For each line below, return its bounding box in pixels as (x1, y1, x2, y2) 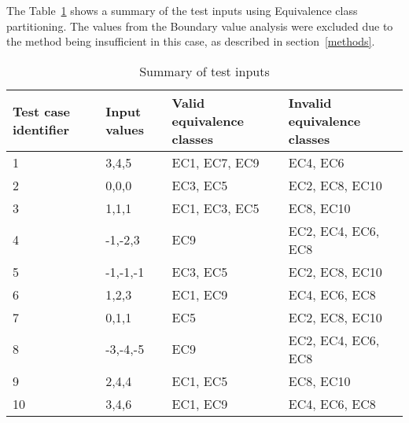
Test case (13, 102, 71, 121)
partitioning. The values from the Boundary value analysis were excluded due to (6, 17, 393, 34)
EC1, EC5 (171, 371, 228, 390)
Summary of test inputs (139, 61, 270, 80)
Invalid (288, 93, 332, 112)
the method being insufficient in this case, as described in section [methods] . (6, 33, 375, 50)
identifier (13, 120, 69, 139)
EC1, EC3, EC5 (171, 198, 260, 217)
